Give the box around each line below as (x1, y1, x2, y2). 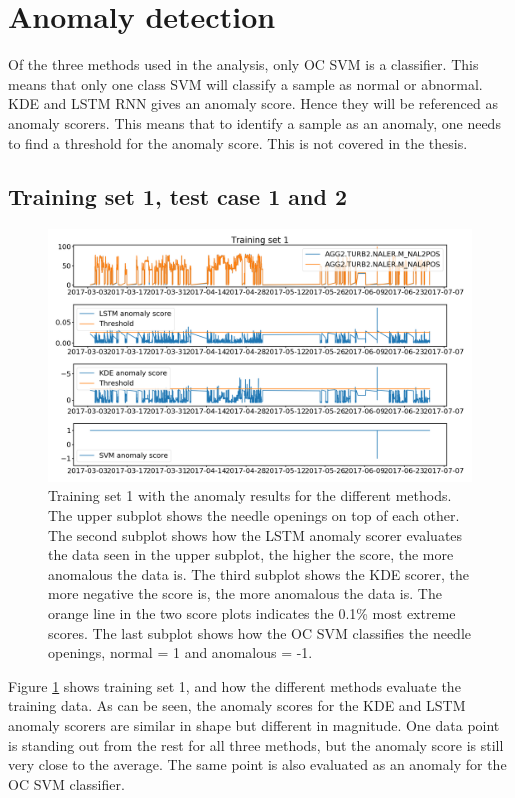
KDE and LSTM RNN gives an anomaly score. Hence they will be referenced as (8, 93, 498, 114)
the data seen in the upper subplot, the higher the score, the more (48, 544, 454, 565)
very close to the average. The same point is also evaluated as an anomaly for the (8, 754, 507, 775)
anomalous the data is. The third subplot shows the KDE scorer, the (48, 563, 469, 584)
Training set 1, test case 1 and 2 (8, 181, 348, 212)
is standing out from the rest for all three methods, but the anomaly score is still (8, 734, 504, 755)
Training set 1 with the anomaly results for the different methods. (48, 485, 452, 506)
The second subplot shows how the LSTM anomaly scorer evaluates (48, 524, 463, 545)
